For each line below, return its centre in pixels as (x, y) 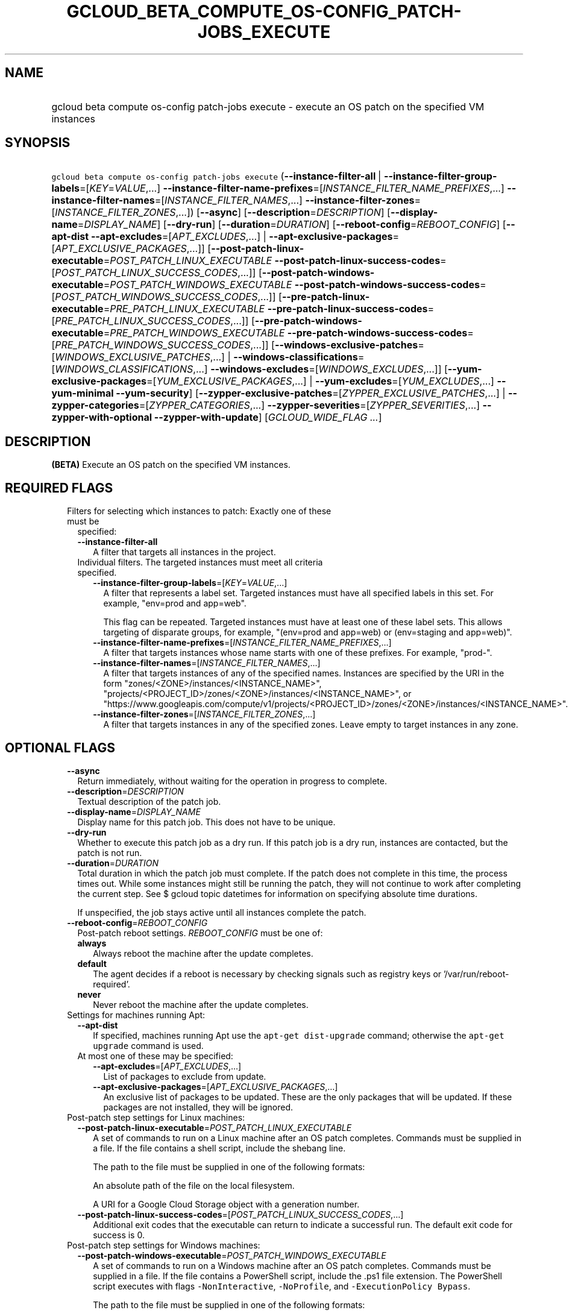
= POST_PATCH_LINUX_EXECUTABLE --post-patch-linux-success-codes (272, 261)
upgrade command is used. (148, 1045)
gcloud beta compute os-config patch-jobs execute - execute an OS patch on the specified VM (268, 106)
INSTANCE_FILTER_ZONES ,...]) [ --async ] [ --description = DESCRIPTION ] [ (223, 213)
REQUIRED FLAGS (59, 488)
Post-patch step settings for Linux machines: (156, 1117)
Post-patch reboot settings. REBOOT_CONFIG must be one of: (200, 933)
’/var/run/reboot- (476, 974)
